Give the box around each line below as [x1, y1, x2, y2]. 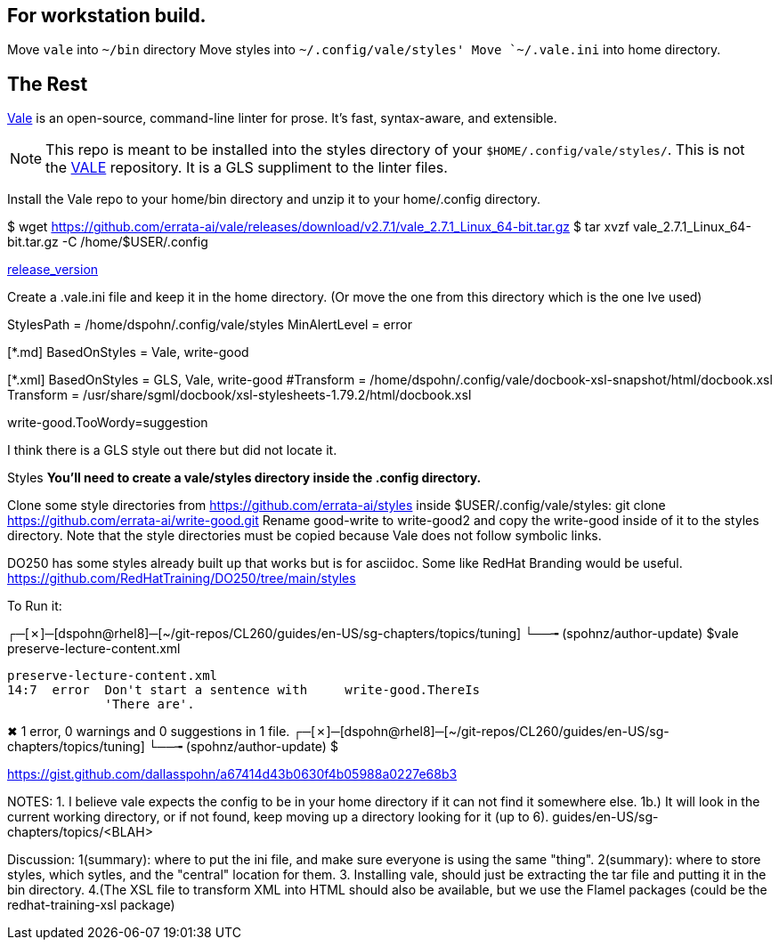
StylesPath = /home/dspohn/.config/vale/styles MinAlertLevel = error [7, 317, 412, 333]
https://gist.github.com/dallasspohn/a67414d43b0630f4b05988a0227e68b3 [7, 766, 458, 782]
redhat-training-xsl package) [7, 897, 175, 913]
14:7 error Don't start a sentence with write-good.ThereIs [7, 683, 481, 698]
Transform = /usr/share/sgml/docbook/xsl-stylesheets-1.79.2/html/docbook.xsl [7, 387, 472, 403]
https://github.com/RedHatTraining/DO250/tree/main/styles [7, 571, 356, 587]
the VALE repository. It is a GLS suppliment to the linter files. [45, 158, 448, 177]
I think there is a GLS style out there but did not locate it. [7, 442, 337, 458]
